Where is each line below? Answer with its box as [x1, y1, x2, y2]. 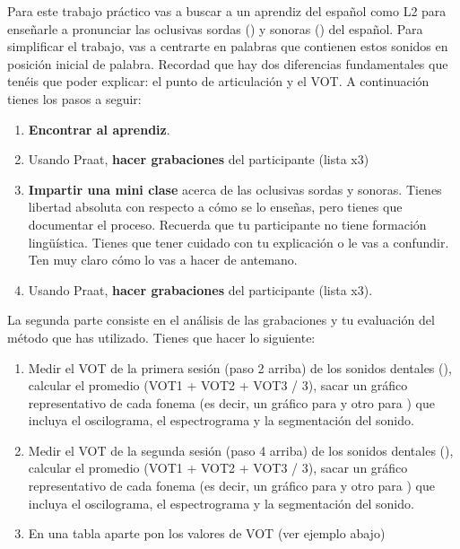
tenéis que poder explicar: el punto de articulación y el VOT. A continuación [7, 72, 430, 91]
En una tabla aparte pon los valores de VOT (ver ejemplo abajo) [28, 524, 386, 543]
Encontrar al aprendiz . [28, 119, 170, 138]
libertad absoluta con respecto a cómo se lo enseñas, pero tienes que [28, 197, 403, 216]
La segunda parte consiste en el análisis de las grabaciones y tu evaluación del [7, 310, 435, 329]
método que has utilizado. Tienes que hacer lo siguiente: [7, 327, 316, 346]
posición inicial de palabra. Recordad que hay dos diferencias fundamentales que [7, 54, 448, 73]
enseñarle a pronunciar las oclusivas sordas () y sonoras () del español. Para [7, 19, 423, 38]
